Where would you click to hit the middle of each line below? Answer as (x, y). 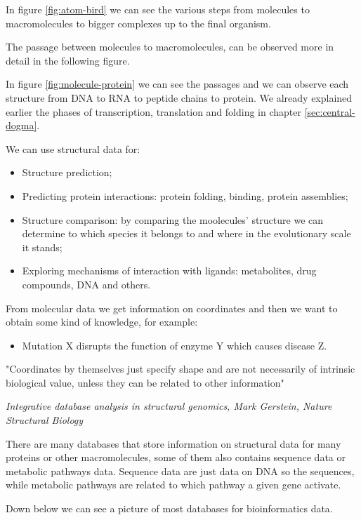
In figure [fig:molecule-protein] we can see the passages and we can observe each (177, 84)
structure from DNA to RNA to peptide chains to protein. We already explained (179, 97)
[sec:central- (330, 111)
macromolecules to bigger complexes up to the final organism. (138, 23)
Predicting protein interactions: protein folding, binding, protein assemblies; (185, 195)
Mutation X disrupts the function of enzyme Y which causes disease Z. (175, 345)
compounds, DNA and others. (86, 284)
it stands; (42, 247)
